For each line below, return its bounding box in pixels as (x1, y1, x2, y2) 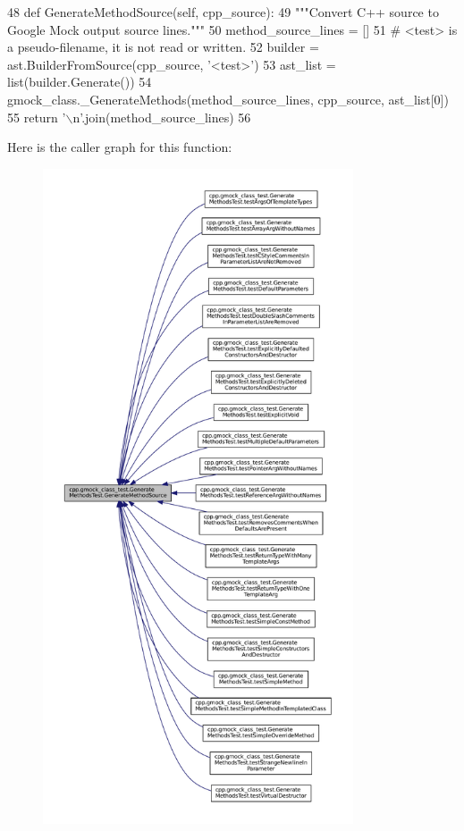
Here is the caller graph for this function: (7, 138, 232, 156)
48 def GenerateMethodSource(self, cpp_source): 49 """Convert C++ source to (7, 3, 439, 21)
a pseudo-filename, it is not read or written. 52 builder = (7, 38, 319, 56)
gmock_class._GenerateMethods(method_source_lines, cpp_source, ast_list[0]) (7, 89, 449, 108)
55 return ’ (7, 107, 66, 126)
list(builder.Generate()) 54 (7, 72, 152, 91)
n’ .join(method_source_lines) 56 (72, 107, 251, 126)
